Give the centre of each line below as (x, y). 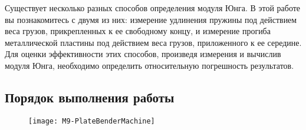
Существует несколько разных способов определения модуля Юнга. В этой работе (153, 8)
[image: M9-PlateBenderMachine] (92, 121)
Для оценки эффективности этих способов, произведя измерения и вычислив (143, 54)
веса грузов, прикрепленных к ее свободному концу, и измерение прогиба (138, 31)
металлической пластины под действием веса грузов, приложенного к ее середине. (153, 42)
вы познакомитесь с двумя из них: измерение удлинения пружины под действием (151, 19)
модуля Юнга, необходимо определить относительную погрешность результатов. (149, 65)
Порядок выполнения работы (90, 97)
